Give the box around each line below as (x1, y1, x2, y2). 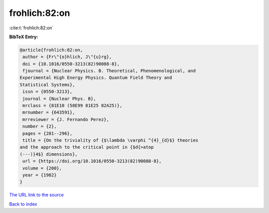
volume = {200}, (22, 165, 62, 171)
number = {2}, (22, 124, 57, 129)
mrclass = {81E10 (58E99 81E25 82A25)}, (22, 103, 123, 109)
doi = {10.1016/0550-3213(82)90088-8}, (22, 61, 120, 67)
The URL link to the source (9, 192, 64, 198)
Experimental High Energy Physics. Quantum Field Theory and (19, 75, 172, 80)
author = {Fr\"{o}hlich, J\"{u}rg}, (22, 54, 112, 60)
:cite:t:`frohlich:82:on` (9, 25, 54, 31)
